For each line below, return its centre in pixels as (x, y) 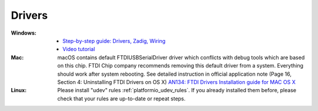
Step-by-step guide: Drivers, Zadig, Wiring (114, 41)
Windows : (24, 33)
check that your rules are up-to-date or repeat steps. (121, 98)
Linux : (19, 90)
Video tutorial (79, 49)
